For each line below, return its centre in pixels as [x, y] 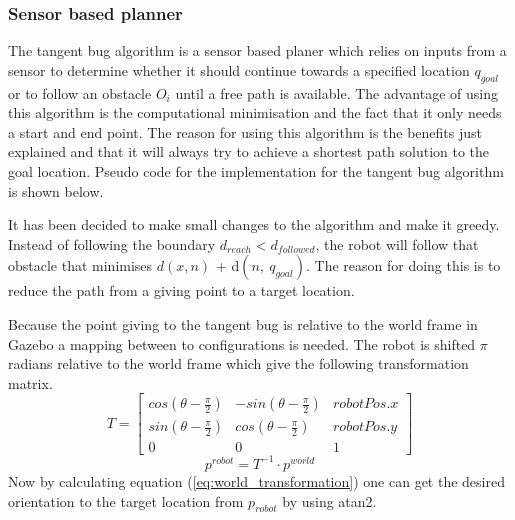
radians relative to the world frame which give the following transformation [238, 363]
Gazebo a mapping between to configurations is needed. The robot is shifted [242, 343]
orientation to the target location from [126, 500]
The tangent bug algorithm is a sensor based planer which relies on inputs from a [257, 50]
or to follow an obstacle [80, 92]
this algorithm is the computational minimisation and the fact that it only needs [255, 112]
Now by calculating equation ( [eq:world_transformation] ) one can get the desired [256, 480]
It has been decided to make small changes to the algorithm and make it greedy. [254, 224]
